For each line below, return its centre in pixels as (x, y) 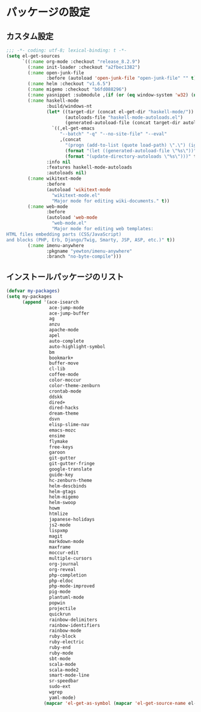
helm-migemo (64, 497)
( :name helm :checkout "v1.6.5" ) (69, 84)
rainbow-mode (65, 631)
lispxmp (58, 530)
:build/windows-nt (69, 106)
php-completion (68, 575)
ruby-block (63, 636)
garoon (57, 452)
